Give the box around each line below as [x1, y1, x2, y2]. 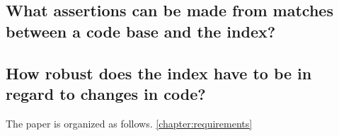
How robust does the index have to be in [6, 62, 312, 84]
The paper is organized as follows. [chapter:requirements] [6, 115, 253, 130]
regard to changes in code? [6, 82, 206, 104]
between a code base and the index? [6, 20, 276, 42]
